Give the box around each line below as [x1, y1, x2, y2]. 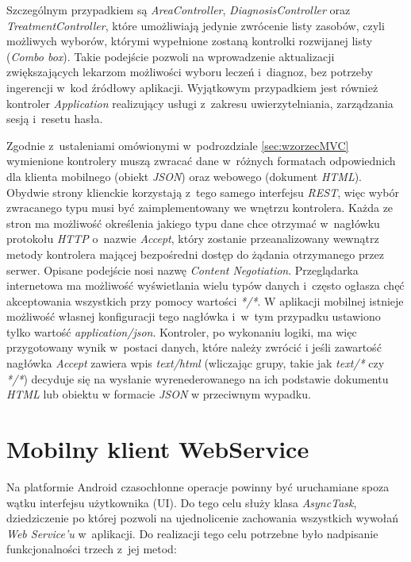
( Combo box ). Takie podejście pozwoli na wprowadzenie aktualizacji [6, 48, 335, 64]
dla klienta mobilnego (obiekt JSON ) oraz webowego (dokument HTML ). [6, 167, 363, 184]
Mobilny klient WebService [6, 433, 309, 465]
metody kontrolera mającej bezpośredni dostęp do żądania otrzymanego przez [6, 245, 384, 262]
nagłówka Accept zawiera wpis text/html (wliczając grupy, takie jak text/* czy [6, 355, 385, 371]
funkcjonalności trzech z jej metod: [6, 541, 177, 557]
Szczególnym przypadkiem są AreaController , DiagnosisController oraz [6, 2, 351, 17]
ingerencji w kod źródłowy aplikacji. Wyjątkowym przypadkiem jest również [6, 79, 378, 95]
